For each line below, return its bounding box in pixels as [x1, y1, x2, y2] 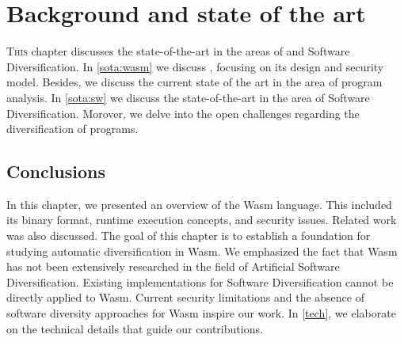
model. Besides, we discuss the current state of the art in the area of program [6, 74, 383, 90]
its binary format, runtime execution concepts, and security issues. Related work [6, 211, 397, 228]
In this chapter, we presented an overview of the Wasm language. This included [6, 196, 392, 212]
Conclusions [6, 159, 106, 184]
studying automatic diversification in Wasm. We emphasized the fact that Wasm [6, 242, 398, 259]
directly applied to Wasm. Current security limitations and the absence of [6, 289, 364, 306]
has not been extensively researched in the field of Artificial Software [6, 258, 340, 275]
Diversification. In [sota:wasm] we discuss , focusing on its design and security [6, 58, 384, 74]
